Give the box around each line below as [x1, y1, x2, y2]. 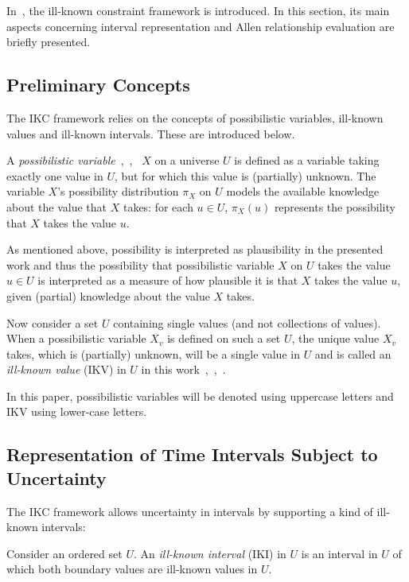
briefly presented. [6, 33, 91, 50]
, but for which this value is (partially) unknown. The [114, 167, 376, 184]
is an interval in [301, 545, 378, 561]
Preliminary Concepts [6, 72, 190, 97]
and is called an [314, 345, 391, 362]
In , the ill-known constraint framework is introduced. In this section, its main [6, 2, 390, 18]
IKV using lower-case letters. [6, 403, 147, 420]
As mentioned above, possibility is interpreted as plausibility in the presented [6, 241, 384, 258]
